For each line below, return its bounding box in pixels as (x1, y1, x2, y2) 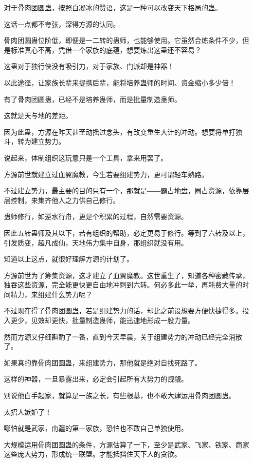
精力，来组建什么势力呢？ (10, 289, 92, 299)
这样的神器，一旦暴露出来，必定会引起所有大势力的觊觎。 (4, 374, 188, 384)
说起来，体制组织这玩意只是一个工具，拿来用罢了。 (4, 152, 167, 162)
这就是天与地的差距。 (4, 110, 72, 121)
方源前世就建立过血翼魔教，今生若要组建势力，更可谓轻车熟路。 (4, 169, 208, 179)
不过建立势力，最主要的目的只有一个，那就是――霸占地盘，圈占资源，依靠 (4, 185, 242, 196)
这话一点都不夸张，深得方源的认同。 (4, 19, 120, 29)
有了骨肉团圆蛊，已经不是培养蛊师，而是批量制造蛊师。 (4, 94, 181, 104)
